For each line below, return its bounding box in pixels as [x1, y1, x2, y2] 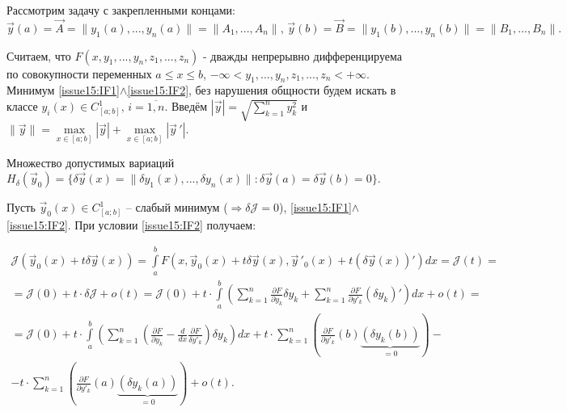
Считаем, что [6, 47, 71, 64]
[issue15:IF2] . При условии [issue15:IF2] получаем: [6, 216, 256, 233]
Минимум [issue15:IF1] [6, 82, 120, 99]
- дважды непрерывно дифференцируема [202, 47, 402, 64]
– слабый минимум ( [125, 199, 228, 216]
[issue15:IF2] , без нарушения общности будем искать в [127, 82, 396, 99]
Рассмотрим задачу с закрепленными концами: [6, 2, 235, 18]
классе [6, 98, 38, 114]
